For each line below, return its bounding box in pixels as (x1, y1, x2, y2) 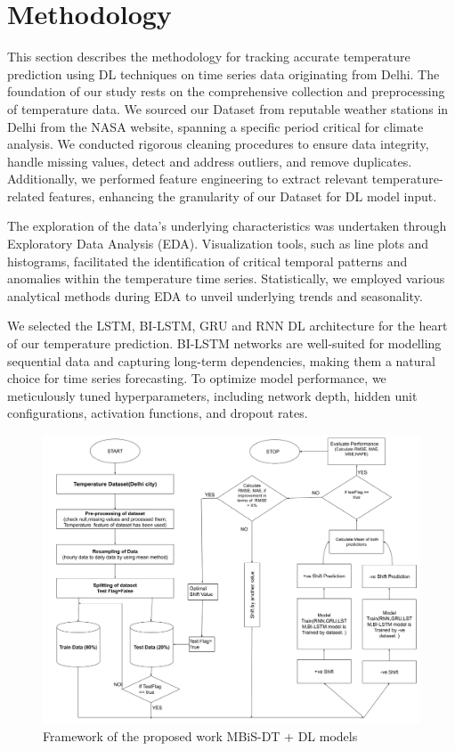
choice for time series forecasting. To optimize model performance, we (7, 369, 386, 388)
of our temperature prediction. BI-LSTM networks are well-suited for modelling (7, 334, 442, 353)
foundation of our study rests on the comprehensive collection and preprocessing (7, 82, 445, 101)
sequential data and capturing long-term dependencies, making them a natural (7, 351, 435, 370)
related (7, 186, 45, 205)
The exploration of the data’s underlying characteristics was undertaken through (7, 216, 447, 235)
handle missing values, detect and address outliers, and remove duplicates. (7, 151, 412, 170)
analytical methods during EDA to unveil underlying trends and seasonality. (7, 286, 423, 305)
